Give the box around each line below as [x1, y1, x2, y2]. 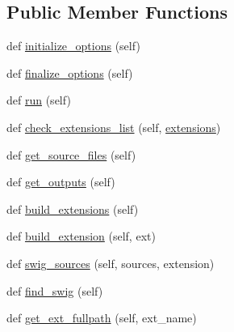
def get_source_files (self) [6, 146, 136, 163]
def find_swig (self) [6, 282, 103, 299]
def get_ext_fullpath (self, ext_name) [6, 309, 197, 326]
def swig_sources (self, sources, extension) [6, 254, 215, 271]
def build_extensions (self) [6, 200, 139, 217]
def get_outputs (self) [6, 173, 115, 190]
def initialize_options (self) [6, 37, 140, 54]
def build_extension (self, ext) [6, 228, 156, 245]
